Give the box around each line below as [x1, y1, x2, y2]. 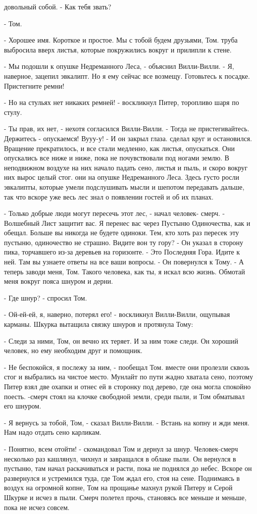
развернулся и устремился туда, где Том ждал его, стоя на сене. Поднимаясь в [4, 472, 240, 483]
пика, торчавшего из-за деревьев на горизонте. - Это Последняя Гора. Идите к [4, 247, 240, 257]
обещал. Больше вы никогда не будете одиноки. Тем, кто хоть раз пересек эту [4, 227, 239, 238]
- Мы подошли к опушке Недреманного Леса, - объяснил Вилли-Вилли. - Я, [4, 61, 234, 71]
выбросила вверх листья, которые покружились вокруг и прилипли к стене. [4, 44, 232, 54]
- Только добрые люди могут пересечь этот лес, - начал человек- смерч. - [4, 208, 225, 218]
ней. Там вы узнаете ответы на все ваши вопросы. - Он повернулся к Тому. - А [4, 257, 244, 267]
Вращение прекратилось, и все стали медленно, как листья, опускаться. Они [4, 143, 235, 153]
